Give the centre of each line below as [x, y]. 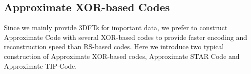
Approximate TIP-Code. [41, 65]
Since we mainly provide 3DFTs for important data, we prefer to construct [116, 28]
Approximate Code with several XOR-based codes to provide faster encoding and [126, 37]
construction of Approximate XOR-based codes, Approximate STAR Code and [122, 56]
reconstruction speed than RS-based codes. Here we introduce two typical [114, 46]
